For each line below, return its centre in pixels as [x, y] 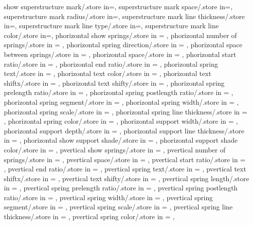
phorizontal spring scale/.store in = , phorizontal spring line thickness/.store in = [126, 111]
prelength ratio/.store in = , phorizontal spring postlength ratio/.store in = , [119, 92]
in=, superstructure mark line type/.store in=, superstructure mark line [111, 26]
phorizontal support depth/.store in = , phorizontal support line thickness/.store [124, 130]
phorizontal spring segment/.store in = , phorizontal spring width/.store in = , [121, 102]
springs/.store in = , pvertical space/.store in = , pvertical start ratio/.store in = [125, 159]
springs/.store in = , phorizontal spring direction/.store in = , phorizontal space [123, 45]
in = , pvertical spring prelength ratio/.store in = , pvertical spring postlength [121, 188]
